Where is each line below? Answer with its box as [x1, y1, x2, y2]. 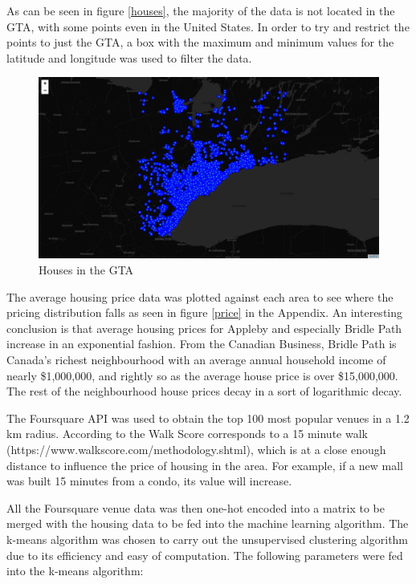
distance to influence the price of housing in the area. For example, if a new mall [6, 456, 403, 473]
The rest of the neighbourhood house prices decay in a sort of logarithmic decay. [6, 383, 402, 399]
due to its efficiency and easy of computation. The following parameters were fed [6, 546, 403, 563]
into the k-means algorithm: [6, 562, 144, 579]
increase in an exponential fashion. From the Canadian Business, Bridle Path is [6, 335, 397, 352]
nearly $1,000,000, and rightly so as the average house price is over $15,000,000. [6, 367, 398, 383]
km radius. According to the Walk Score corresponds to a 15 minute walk [6, 425, 368, 442]
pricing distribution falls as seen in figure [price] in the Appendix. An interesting [6, 304, 403, 321]
